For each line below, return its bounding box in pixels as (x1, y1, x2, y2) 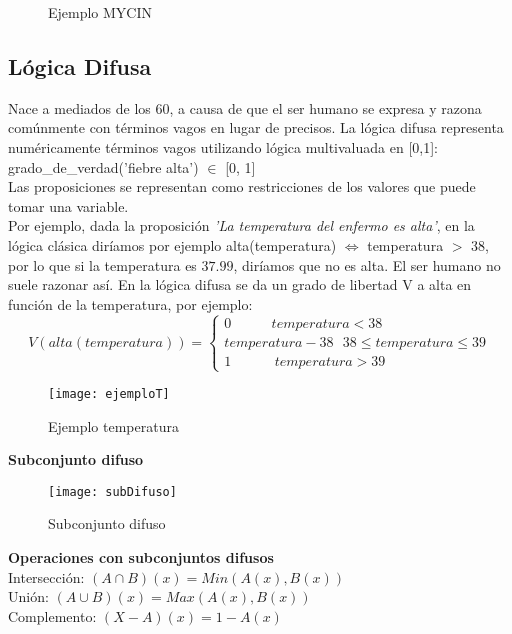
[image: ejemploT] (48, 386, 170, 401)
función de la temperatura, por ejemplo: (8, 293, 253, 314)
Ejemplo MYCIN (48, 2, 153, 22)
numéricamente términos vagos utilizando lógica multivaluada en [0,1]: (8, 136, 438, 157)
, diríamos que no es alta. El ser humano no (233, 254, 501, 275)
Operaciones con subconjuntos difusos (8, 547, 274, 568)
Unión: (8, 586, 49, 607)
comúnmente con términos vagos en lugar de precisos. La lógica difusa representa (8, 117, 504, 138)
